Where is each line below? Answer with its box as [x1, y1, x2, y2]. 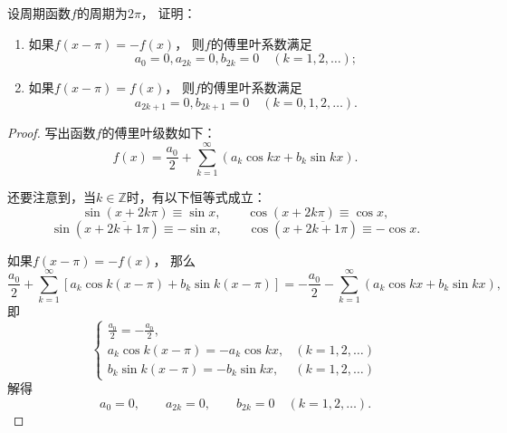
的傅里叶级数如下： [101, 123, 216, 142]
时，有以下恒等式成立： [126, 187, 266, 206]
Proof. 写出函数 [7, 123, 96, 142]
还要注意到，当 [7, 187, 96, 206]
